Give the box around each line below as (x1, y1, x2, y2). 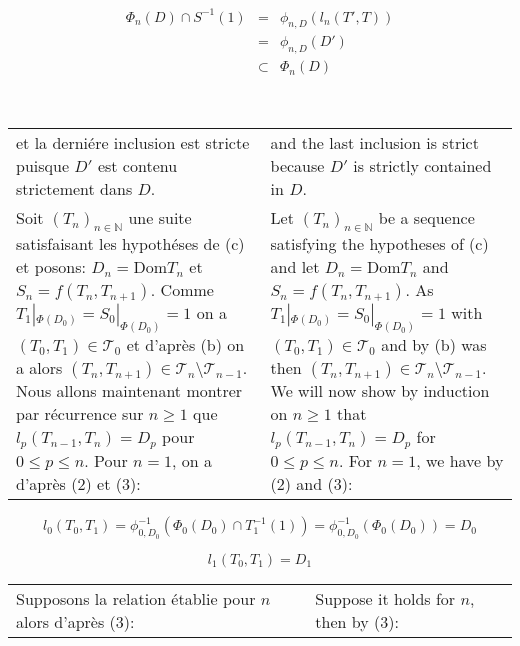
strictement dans (16, 176, 133, 200)
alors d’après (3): (16, 609, 135, 633)
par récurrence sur (16, 402, 144, 426)
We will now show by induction (270, 379, 490, 403)
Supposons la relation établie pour (16, 586, 256, 610)
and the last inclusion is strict (270, 130, 479, 154)
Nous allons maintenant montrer (16, 379, 243, 403)
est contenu (97, 153, 178, 177)
